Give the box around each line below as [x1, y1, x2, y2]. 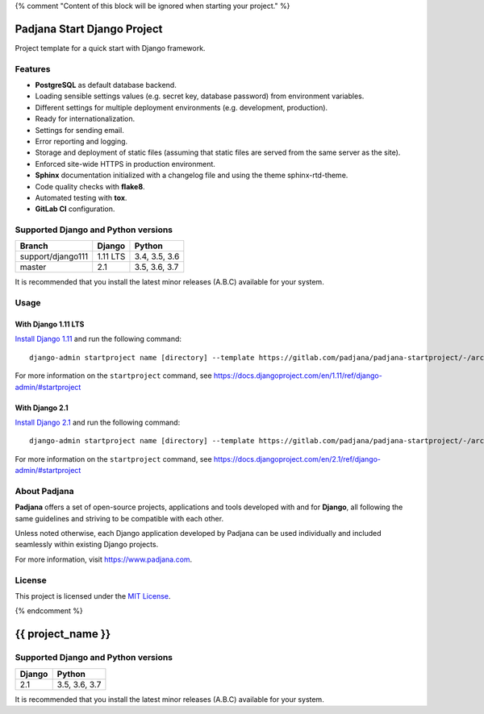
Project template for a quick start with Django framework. [15, 43, 206, 52]
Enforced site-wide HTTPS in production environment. [35, 159, 215, 168]
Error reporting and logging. [35, 137, 128, 146]
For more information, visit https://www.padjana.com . [15, 554, 193, 564]
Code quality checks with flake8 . [35, 181, 145, 191]
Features [15, 63, 51, 74]
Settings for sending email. [35, 125, 124, 135]
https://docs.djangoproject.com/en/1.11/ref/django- [214, 371, 382, 380]
